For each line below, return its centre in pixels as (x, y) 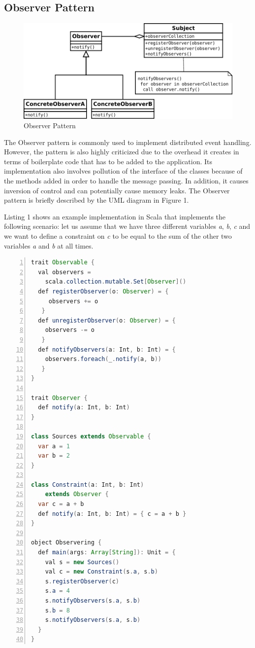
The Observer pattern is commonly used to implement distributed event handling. (128, 142)
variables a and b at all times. (49, 245)
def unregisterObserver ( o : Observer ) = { (107, 320)
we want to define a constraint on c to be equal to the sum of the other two (118, 236)
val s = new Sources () (82, 562)
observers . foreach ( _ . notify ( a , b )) (103, 359)
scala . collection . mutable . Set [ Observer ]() (116, 282)
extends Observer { (77, 494)
